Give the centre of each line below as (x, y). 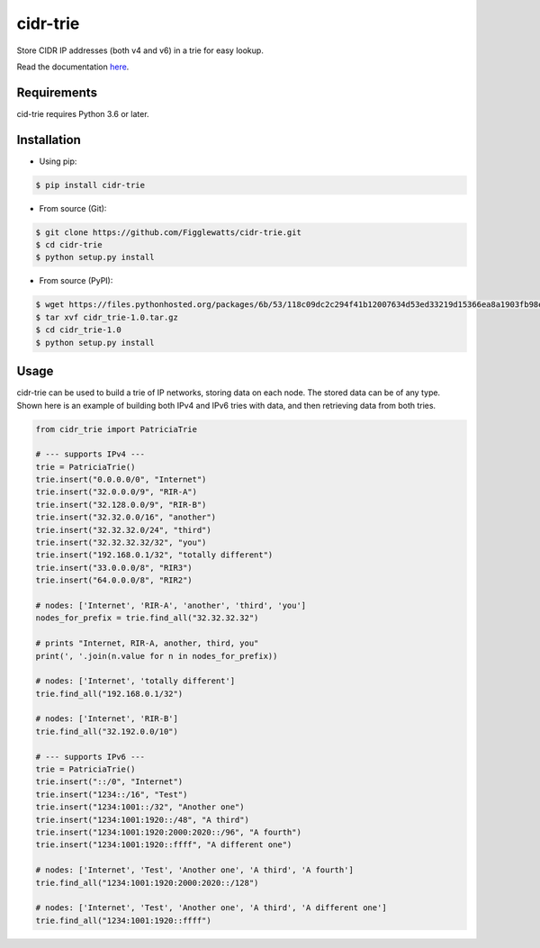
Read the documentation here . (73, 67)
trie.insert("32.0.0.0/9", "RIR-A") (117, 492)
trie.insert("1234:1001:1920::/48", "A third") (142, 820)
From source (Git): (73, 208)
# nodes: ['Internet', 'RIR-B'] (107, 719)
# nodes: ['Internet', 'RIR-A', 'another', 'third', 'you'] (171, 605)
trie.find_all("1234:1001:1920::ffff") (123, 920)
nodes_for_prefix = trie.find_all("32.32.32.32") (147, 618)
